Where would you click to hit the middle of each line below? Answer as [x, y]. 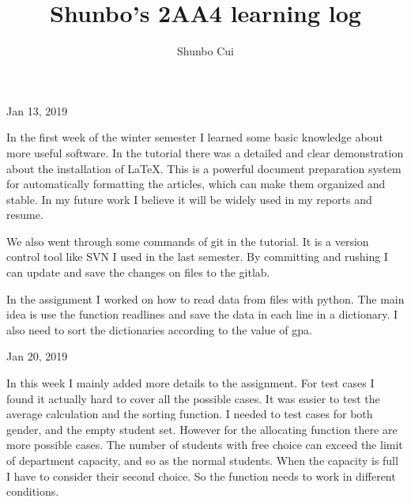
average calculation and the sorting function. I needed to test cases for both [190, 414]
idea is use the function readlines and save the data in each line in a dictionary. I [202, 314]
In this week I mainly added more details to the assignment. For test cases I [190, 383]
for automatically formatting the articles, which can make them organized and [196, 184]
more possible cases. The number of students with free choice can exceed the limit [205, 445]
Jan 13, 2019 [37, 110]
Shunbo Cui [205, 51]
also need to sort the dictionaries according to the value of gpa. [159, 329]
